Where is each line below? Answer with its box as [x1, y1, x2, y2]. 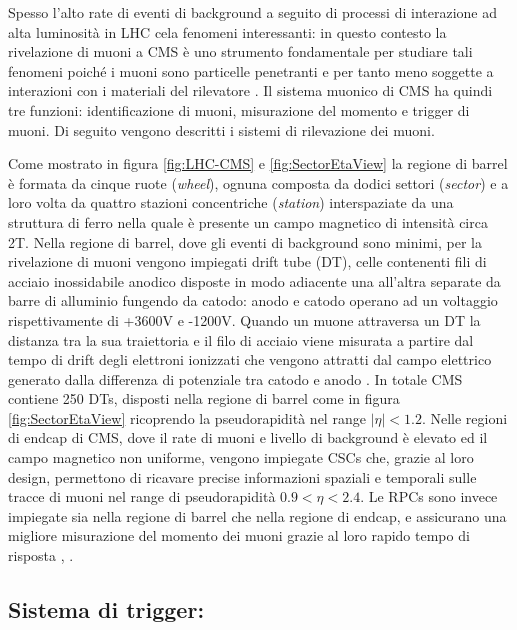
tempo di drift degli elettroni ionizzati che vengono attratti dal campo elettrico [8, 349, 492, 370]
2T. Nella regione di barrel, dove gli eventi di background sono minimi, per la [8, 231, 482, 252]
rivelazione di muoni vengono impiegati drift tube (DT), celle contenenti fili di [8, 251, 487, 272]
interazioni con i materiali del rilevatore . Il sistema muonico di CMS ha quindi [8, 80, 493, 101]
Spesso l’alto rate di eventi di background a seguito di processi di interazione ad [8, 2, 497, 22]
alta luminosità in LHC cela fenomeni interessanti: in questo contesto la [8, 21, 447, 42]
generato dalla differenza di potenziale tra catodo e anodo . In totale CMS [8, 368, 463, 389]
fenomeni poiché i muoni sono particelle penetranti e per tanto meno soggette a [8, 60, 494, 81]
